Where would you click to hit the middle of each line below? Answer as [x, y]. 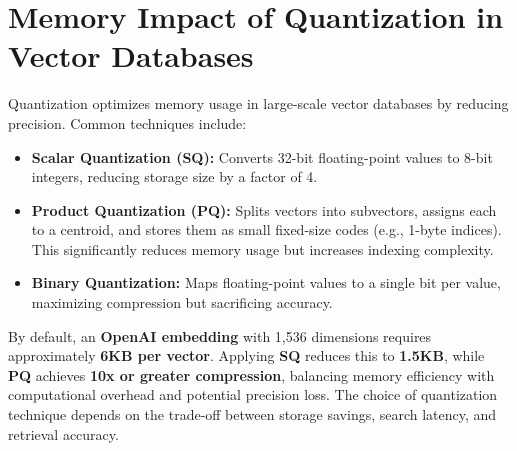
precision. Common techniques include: [127, 122]
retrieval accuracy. [63, 433]
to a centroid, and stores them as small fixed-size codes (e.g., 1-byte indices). [266, 229]
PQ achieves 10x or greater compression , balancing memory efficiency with [251, 374]
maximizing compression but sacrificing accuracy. [182, 302]
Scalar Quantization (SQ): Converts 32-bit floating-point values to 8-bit [262, 156]
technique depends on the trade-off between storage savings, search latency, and [252, 414]
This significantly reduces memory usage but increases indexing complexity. [262, 248]
